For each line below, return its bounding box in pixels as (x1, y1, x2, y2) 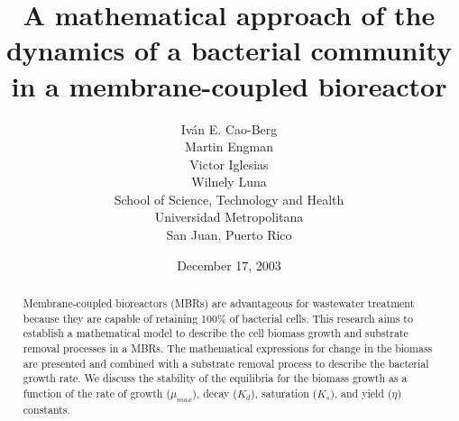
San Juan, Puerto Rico (166, 225, 292, 244)
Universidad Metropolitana (154, 207, 304, 226)
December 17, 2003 (177, 255, 281, 274)
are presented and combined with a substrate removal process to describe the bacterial (23, 355, 429, 371)
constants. (23, 402, 70, 417)
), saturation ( (251, 385, 317, 400)
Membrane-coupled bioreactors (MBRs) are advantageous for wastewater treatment (23, 296, 415, 311)
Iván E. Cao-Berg (180, 119, 278, 138)
